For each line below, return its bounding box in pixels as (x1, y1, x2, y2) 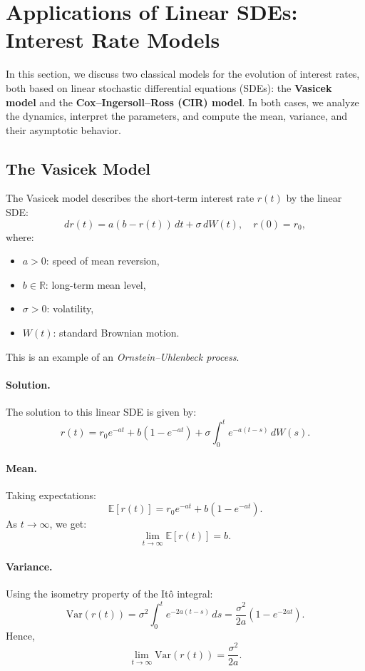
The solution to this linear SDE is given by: (6, 404, 197, 419)
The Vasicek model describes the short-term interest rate (6, 190, 255, 205)
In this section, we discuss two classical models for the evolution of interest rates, (6, 66, 360, 81)
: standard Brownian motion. (53, 325, 180, 340)
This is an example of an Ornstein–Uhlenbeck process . (6, 349, 240, 364)
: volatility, (46, 301, 94, 316)
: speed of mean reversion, (46, 253, 160, 268)
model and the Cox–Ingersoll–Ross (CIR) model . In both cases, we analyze (6, 94, 359, 109)
